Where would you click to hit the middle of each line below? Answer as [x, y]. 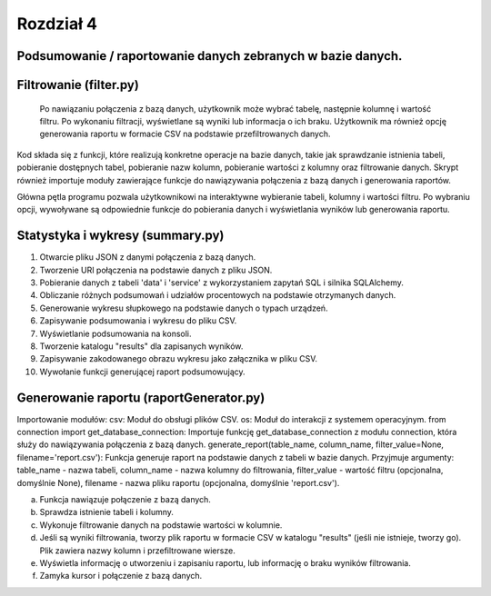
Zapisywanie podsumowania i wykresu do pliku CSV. [138, 321]
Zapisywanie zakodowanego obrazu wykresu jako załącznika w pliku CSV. [179, 359]
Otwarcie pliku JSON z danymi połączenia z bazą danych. [148, 257]
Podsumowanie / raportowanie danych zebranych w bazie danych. [210, 56]
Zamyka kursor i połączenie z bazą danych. [121, 576]
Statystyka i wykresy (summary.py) [120, 236]
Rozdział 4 [57, 24]
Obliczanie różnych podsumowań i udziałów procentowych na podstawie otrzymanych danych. [218, 295]
